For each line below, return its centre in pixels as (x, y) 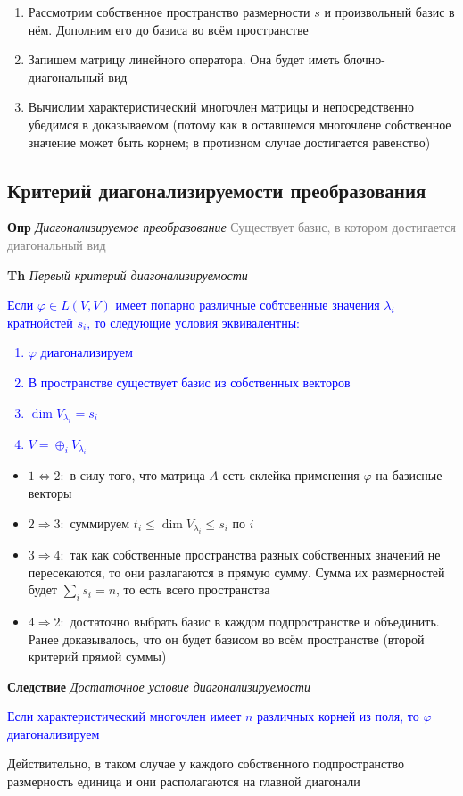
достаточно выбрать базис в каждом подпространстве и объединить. (255, 621)
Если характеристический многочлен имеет (124, 716)
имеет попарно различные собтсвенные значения (248, 305)
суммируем (100, 522)
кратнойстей (40, 322)
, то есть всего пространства (193, 589)
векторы (50, 492)
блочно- (365, 59)
